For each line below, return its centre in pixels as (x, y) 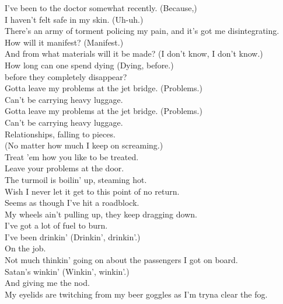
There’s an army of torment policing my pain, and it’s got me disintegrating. (142, 31)
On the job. (25, 248)
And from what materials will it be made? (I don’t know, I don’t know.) (134, 53)
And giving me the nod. (47, 283)
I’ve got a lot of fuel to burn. (56, 225)
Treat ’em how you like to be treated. (72, 156)
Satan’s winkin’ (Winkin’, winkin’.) (67, 271)
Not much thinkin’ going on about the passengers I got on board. (121, 260)
